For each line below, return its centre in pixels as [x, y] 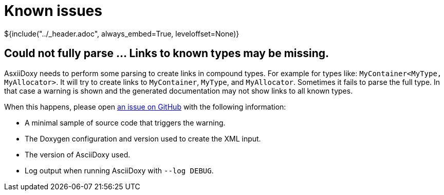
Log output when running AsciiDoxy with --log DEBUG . [119, 170]
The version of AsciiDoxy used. [78, 154]
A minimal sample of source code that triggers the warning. [125, 122]
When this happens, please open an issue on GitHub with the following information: [145, 107]
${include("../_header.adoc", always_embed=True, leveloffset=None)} [122, 33]
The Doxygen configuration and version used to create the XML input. [143, 138]
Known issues [53, 11]
